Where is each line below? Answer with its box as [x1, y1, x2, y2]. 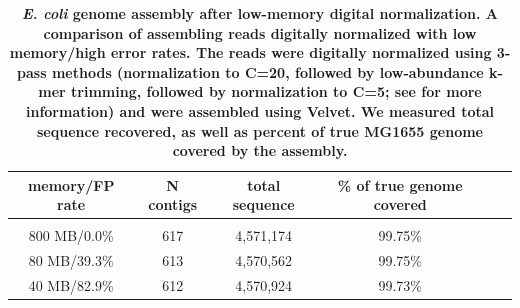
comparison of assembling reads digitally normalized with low [43, 22, 477, 43]
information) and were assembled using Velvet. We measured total [25, 100, 495, 121]
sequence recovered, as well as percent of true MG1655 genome [36, 120, 483, 141]
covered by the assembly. [172, 140, 348, 161]
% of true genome [337, 174, 463, 195]
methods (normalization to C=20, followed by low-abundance [51, 61, 484, 82]
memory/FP [27, 174, 115, 195]
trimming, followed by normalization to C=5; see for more [71, 81, 482, 102]
